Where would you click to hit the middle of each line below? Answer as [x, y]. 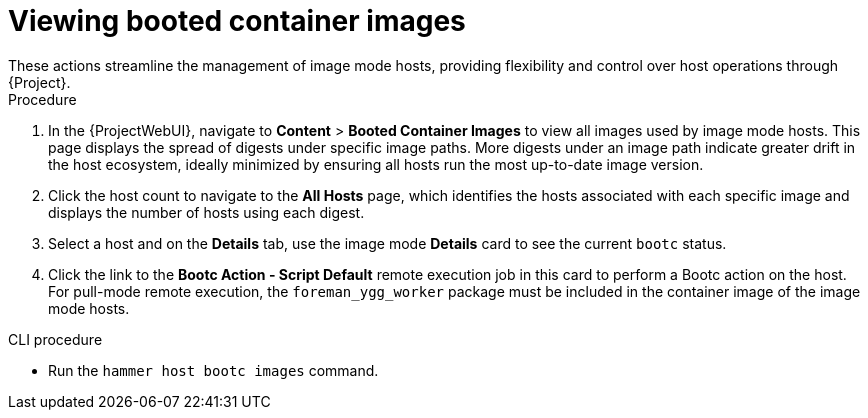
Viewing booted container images [237, 21]
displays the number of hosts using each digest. [206, 212]
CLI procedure [55, 339]
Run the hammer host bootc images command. [213, 370]
